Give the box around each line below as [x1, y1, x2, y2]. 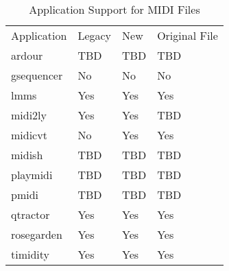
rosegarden [11, 226, 62, 242]
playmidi [11, 167, 53, 182]
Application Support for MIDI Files [29, 1, 200, 17]
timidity [11, 246, 50, 262]
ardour [11, 47, 43, 63]
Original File [157, 27, 218, 43]
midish [11, 147, 43, 163]
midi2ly [11, 107, 47, 123]
